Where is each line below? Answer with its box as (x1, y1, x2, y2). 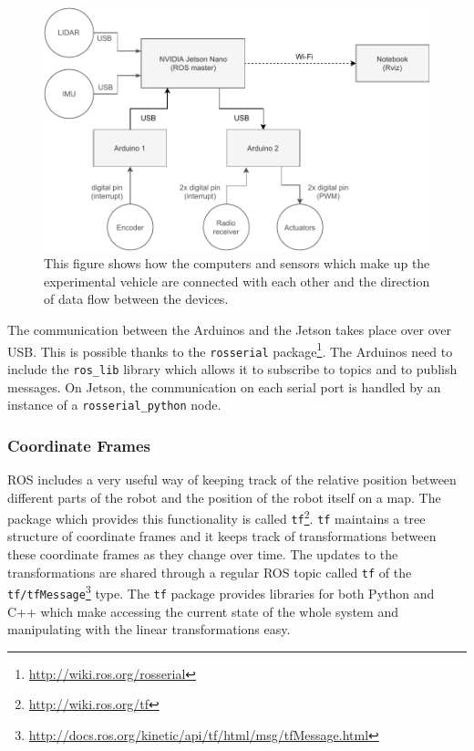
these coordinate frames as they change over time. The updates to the (7, 545, 398, 564)
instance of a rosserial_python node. (7, 395, 222, 414)
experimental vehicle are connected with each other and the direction (44, 271, 430, 290)
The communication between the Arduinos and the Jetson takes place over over (7, 319, 451, 339)
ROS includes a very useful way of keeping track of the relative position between (7, 469, 457, 488)
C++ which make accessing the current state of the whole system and (7, 601, 398, 621)
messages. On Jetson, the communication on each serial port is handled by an (7, 377, 441, 396)
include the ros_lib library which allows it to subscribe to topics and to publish (7, 359, 458, 378)
